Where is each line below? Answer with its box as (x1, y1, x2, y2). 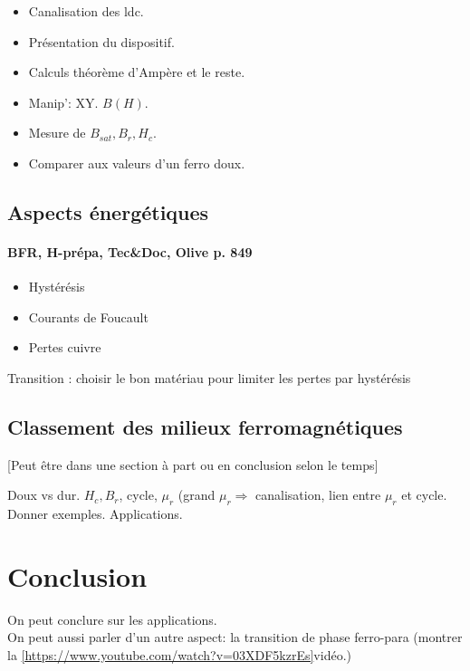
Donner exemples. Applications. (7, 504, 183, 523)
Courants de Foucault (28, 307, 149, 326)
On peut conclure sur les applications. (7, 609, 217, 628)
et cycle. (401, 485, 447, 504)
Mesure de (28, 123, 86, 142)
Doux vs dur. (7, 485, 81, 504)
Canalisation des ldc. (28, 2, 144, 20)
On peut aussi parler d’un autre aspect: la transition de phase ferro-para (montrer (7, 628, 463, 647)
